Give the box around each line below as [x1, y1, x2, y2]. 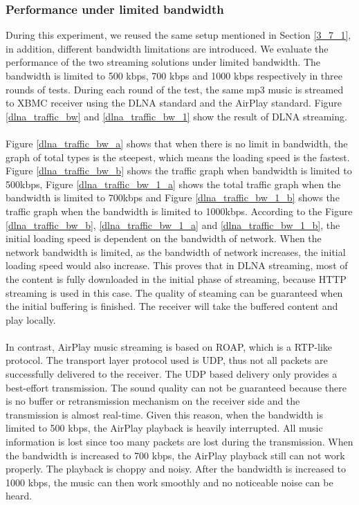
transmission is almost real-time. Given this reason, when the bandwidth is [6, 407, 323, 421]
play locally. [6, 312, 56, 327]
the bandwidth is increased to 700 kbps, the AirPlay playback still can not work [6, 448, 345, 462]
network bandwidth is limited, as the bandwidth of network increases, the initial [6, 244, 346, 259]
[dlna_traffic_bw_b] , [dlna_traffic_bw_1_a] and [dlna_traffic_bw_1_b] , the [6, 217, 340, 232]
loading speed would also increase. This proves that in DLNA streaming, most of [6, 258, 348, 273]
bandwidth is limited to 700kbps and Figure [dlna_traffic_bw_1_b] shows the [6, 190, 340, 205]
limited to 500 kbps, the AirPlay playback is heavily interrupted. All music [6, 421, 323, 435]
